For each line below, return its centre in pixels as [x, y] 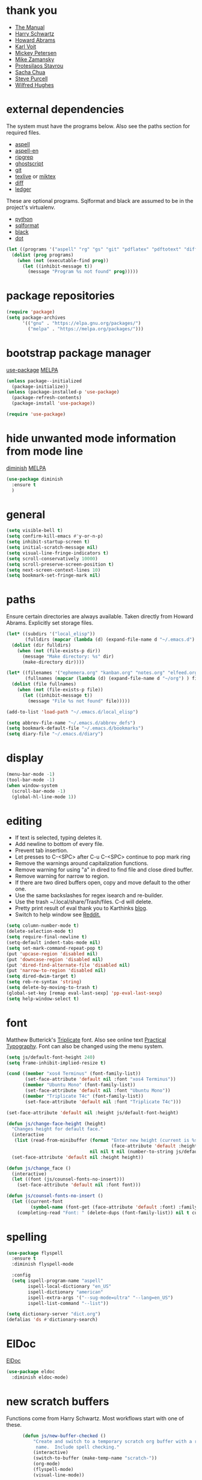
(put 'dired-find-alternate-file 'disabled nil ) [68, 965]
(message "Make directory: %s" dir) [68, 656]
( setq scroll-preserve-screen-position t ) [60, 564]
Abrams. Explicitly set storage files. [50, 623]
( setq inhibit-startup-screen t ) [48, 542]
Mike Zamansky [35, 59]
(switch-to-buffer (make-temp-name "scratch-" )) [95, 1458]
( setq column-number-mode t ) [43, 926]
